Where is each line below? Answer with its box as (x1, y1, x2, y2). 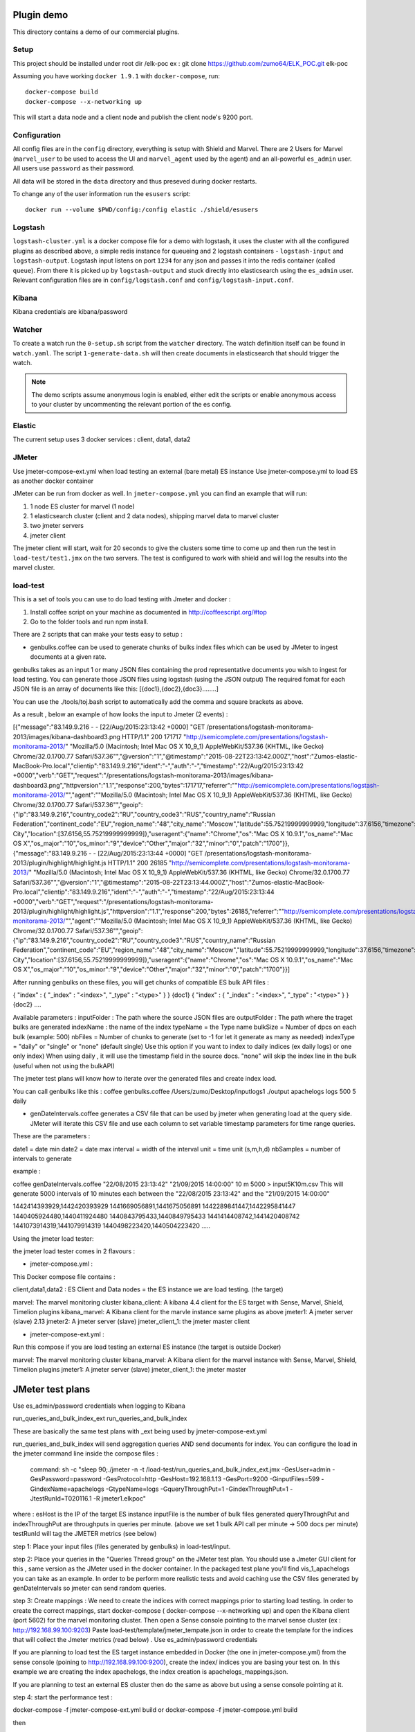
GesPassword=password (30, 1475, 102, 1483)
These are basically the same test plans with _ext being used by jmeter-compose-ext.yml (12, 1427, 268, 1435)
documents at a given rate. (30, 653, 107, 661)
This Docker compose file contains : (12, 1272, 116, 1281)
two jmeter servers (30, 522, 84, 530)
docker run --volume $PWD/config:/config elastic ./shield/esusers (25, 206, 259, 214)
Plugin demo (12, 9, 68, 21)
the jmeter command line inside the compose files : (12, 1449, 158, 1458)
